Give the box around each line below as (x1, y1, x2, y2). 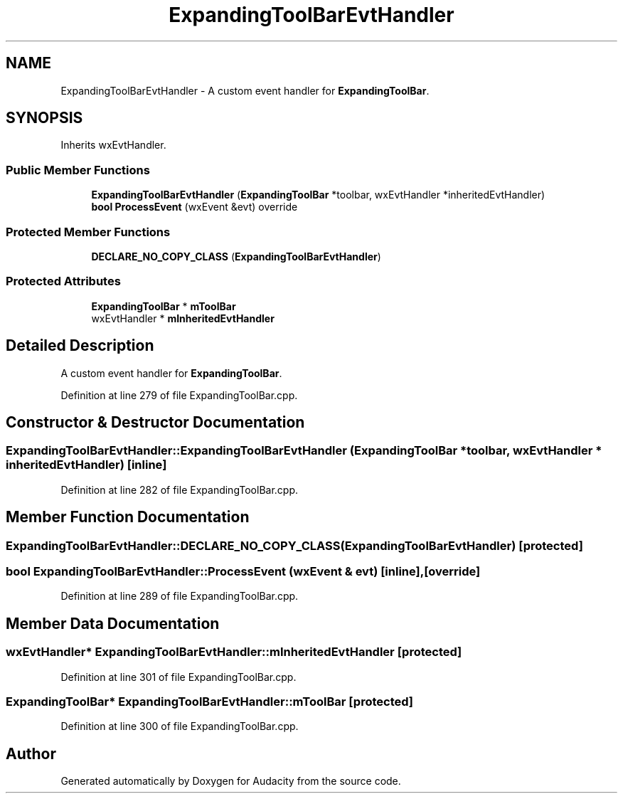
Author (6, 744, 56, 763)
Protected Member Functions (6, 224, 171, 239)
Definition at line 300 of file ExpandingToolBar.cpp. (60, 720, 299, 733)
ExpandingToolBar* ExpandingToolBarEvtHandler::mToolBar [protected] (6, 694, 413, 709)
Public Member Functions (6, 162, 150, 177)
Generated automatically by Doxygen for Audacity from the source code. (60, 775, 401, 788)
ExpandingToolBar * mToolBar (91, 300, 236, 312)
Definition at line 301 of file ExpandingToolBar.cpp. (60, 670, 297, 683)
